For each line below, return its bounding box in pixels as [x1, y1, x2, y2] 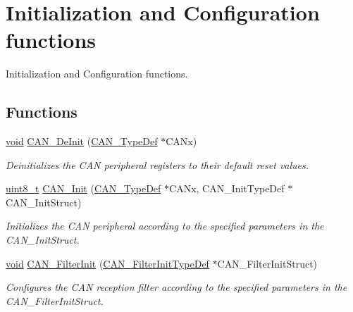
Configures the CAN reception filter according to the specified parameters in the [6, 280, 347, 294]
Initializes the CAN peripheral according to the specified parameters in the [6, 218, 324, 233]
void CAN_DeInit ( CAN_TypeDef [6, 134, 158, 149]
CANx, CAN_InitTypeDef [169, 181, 285, 196]
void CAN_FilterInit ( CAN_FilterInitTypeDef [6, 256, 209, 270]
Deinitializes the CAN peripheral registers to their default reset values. [6, 157, 309, 172]
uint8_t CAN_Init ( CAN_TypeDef [6, 181, 161, 196]
